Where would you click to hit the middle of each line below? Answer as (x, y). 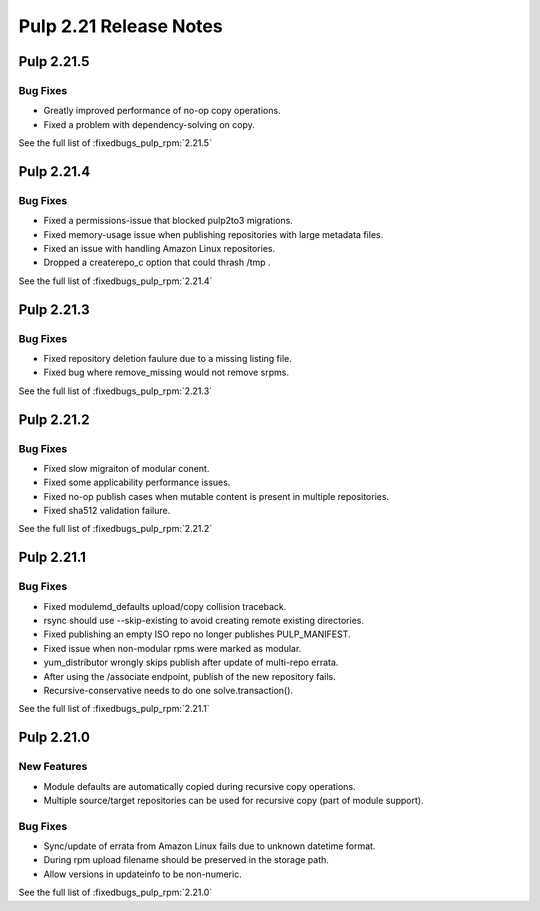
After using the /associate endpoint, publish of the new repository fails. (190, 676)
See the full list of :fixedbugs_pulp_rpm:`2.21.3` (115, 391)
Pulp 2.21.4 (54, 171)
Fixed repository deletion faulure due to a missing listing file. (167, 358)
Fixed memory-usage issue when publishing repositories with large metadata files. (213, 234)
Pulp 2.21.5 (54, 61)
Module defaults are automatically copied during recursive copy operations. (199, 786)
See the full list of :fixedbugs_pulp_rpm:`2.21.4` (115, 281)
